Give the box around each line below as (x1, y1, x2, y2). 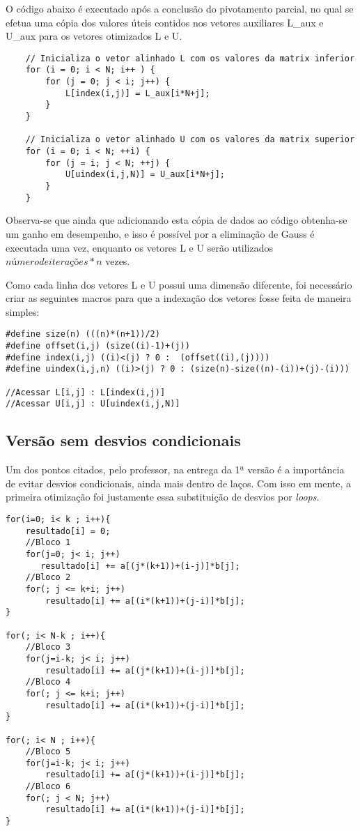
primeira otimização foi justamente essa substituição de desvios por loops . (6, 489, 320, 504)
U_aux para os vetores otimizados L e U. (6, 29, 182, 43)
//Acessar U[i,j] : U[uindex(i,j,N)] (6, 399, 180, 409)
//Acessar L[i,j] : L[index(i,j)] (6, 387, 166, 397)
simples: (6, 304, 40, 319)
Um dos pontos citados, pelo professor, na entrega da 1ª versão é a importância (6, 462, 345, 477)
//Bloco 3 (25, 642, 71, 653)
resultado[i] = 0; (25, 526, 111, 536)
